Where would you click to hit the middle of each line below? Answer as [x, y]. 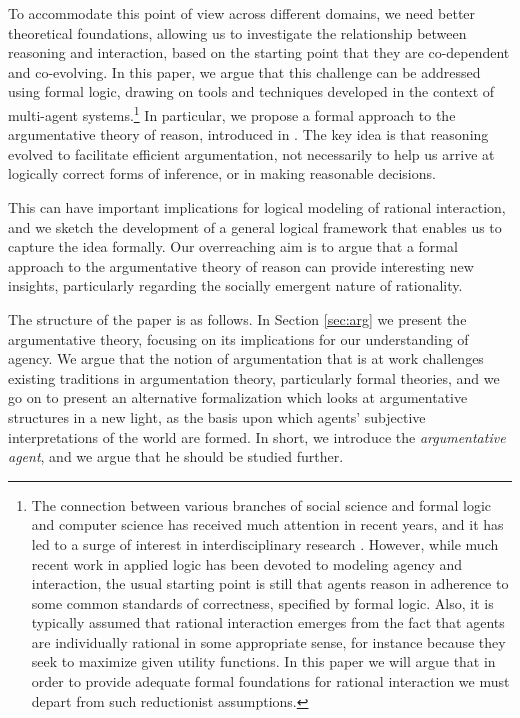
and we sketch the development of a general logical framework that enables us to [255, 226]
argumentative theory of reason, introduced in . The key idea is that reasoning [248, 134]
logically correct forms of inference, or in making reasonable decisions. [222, 173]
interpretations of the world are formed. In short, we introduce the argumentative [257, 436]
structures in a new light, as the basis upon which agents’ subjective [217, 416]
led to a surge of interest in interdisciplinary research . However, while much [265, 543]
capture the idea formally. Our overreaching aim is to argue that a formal [233, 246]
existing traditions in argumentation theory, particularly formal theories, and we [254, 377]
